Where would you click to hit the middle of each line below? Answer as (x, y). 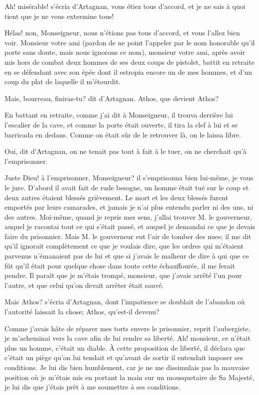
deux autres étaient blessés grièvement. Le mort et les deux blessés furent (116, 197)
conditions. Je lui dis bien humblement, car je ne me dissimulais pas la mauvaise (127, 367)
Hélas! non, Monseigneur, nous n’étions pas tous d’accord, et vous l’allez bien (122, 33)
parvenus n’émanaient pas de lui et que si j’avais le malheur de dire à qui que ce (127, 256)
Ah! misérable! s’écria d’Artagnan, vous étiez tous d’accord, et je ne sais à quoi (125, 6)
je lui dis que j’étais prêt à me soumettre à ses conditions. (93, 387)
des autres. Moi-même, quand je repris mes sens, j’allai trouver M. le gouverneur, (128, 216)
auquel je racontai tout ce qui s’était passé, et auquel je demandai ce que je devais (130, 226)
